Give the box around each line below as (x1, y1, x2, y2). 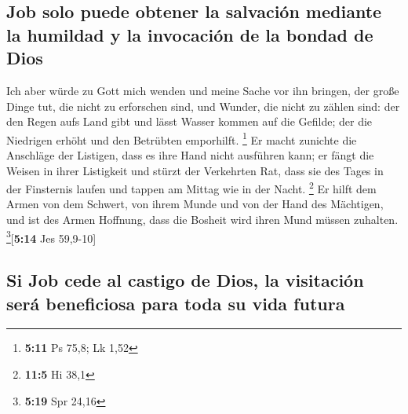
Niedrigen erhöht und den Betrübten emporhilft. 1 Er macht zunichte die (6, 129, 357, 148)
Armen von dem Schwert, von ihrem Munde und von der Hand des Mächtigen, (6, 196, 384, 212)
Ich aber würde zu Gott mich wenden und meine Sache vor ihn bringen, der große (6, 82, 399, 98)
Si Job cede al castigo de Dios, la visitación (6, 268, 364, 292)
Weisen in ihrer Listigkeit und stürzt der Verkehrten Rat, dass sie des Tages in (6, 162, 384, 178)
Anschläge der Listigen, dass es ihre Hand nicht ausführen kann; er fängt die (6, 147, 374, 163)
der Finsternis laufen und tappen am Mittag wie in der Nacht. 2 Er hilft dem (6, 178, 377, 196)
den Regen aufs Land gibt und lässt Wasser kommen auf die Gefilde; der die (6, 113, 373, 130)
